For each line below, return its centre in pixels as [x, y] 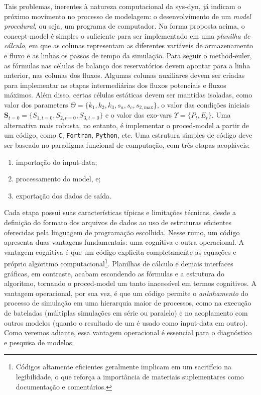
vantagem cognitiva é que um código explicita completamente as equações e [120, 252]
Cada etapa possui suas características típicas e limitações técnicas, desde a [120, 212]
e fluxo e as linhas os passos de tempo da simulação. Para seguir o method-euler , [128, 55]
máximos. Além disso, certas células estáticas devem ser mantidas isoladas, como [128, 95]
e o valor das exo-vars [139, 115]
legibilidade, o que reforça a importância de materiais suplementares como [130, 377]
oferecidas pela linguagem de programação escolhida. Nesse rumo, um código [122, 232]
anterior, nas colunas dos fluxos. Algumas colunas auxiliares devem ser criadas [124, 75]
